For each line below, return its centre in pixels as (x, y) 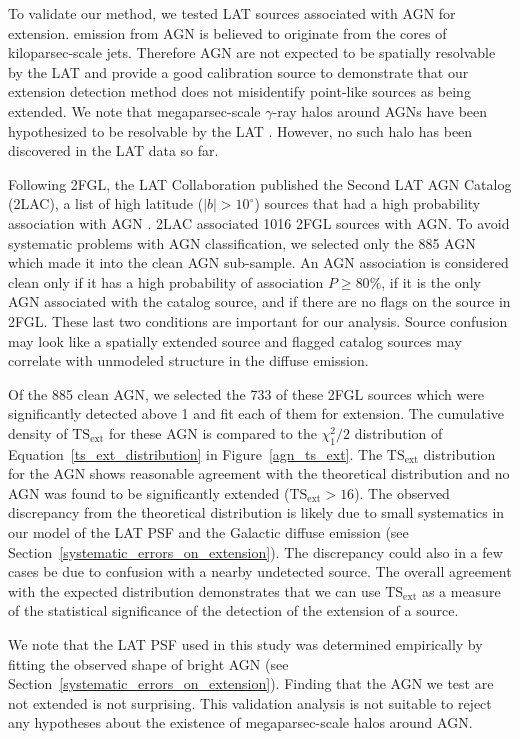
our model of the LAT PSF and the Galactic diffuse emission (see (208, 532)
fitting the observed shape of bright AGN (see (148, 663)
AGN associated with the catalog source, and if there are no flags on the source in (259, 301)
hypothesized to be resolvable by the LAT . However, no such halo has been (240, 130)
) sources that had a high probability (367, 203)
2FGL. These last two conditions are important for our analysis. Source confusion (258, 320)
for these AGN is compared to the (212, 432)
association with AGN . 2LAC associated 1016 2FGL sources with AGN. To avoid (259, 222)
